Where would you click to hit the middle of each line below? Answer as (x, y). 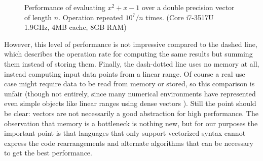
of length (38, 17)
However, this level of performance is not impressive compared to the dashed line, (131, 44)
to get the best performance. (48, 153)
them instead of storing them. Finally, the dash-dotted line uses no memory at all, (132, 63)
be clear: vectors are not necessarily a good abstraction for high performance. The (131, 113)
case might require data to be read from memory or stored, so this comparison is (129, 84)
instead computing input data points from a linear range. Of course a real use (125, 73)
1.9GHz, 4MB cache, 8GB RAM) (76, 27)
